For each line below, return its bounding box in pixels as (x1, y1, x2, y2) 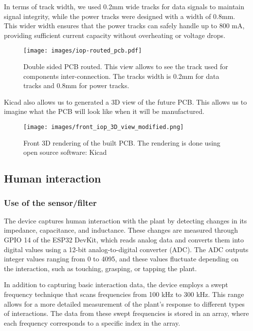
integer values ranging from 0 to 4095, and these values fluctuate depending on (4, 254, 239, 264)
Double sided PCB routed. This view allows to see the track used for (23, 61, 228, 72)
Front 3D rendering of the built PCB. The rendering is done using (23, 137, 220, 147)
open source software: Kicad (23, 147, 107, 157)
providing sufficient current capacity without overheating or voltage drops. (4, 30, 226, 40)
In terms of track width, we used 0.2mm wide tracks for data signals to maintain (4, 1, 245, 11)
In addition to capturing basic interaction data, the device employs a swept (4, 279, 228, 290)
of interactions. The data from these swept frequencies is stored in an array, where (4, 308, 249, 318)
